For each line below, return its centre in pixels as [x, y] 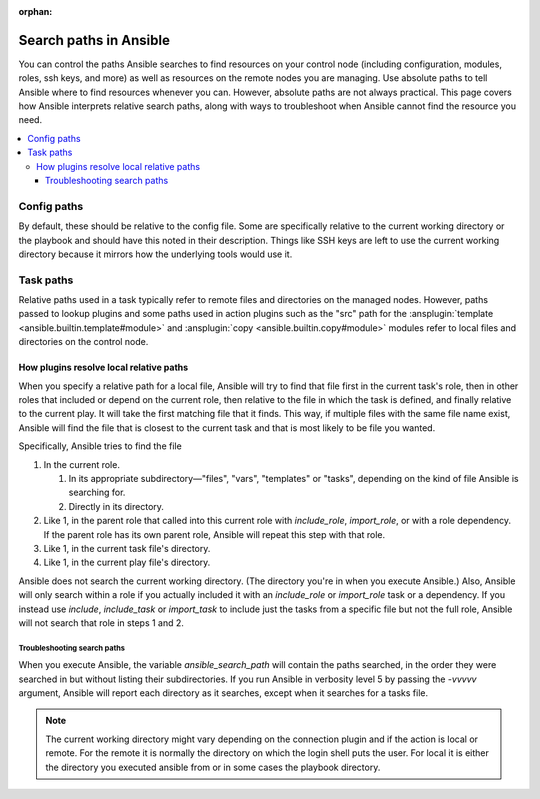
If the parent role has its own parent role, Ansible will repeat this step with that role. [214, 534]
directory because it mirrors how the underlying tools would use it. [155, 254]
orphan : [35, 11]
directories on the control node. [83, 342]
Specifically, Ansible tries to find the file [100, 446]
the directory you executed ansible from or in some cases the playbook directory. [213, 767]
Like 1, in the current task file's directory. [127, 548]
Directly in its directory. [116, 506]
